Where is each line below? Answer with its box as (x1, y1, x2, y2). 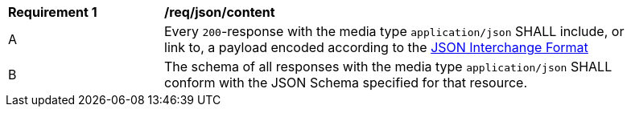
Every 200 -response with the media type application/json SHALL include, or (164, 23, 625, 39)
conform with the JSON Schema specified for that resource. (164, 75, 528, 91)
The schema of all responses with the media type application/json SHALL (164, 59, 612, 75)
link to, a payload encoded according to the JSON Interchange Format (164, 39, 588, 55)
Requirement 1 (8, 4, 97, 20)
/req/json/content (164, 4, 275, 20)
